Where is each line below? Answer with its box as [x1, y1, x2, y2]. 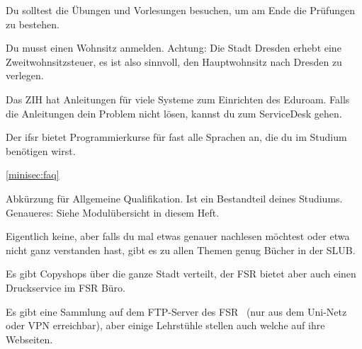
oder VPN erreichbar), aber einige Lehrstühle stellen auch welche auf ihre [6, 318, 325, 333]
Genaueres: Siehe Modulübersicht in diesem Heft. [6, 205, 220, 219]
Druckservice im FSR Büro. [6, 280, 125, 294]
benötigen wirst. [6, 143, 76, 158]
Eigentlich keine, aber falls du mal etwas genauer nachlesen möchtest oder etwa [6, 229, 350, 244]
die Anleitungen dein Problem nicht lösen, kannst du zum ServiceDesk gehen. [6, 105, 342, 120]
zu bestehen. [6, 16, 60, 31]
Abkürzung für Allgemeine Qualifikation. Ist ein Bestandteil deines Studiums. [6, 190, 343, 205]
